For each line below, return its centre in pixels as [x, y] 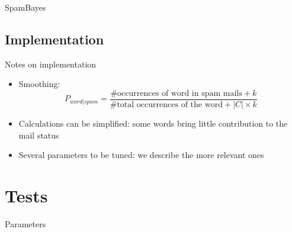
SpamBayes [25, 7]
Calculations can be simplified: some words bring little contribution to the [153, 123]
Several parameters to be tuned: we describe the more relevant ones [141, 155]
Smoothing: [39, 84]
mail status [39, 135]
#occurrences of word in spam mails [176, 93]
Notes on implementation [51, 64]
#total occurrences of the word [166, 105]
